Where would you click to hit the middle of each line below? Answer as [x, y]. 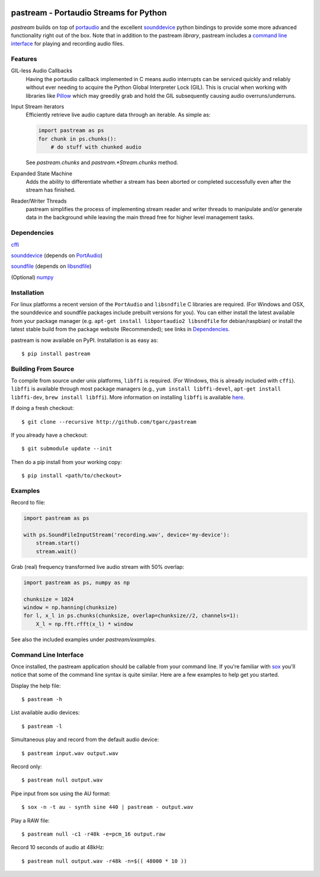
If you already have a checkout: [49, 435]
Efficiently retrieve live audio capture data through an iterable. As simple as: [118, 115]
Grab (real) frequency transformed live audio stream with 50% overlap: [97, 566]
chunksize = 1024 [49, 599]
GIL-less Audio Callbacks [41, 71]
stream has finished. [51, 190]
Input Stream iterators [38, 106]
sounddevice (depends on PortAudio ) [57, 255]
